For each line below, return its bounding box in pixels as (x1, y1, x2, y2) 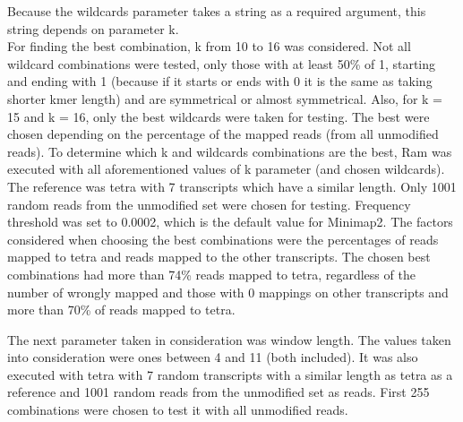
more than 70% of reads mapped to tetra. (7, 300, 236, 319)
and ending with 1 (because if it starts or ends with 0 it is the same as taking (7, 72, 433, 90)
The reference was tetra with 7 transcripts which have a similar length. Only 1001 (7, 177, 457, 195)
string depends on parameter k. (7, 19, 179, 38)
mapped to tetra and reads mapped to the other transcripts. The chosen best (7, 247, 431, 266)
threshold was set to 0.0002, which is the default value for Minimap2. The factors (7, 212, 453, 231)
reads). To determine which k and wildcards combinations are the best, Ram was (7, 142, 452, 160)
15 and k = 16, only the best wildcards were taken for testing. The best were (7, 107, 430, 125)
